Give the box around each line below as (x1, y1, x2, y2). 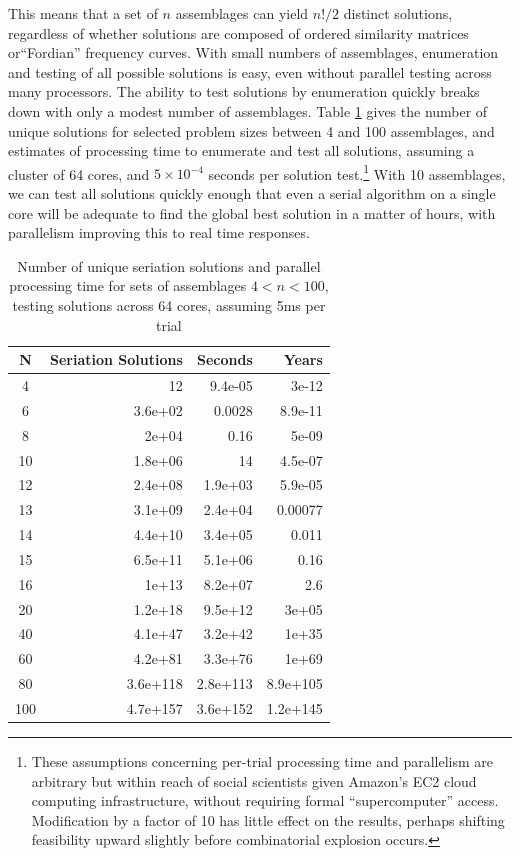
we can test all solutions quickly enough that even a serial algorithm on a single (8, 183, 496, 203)
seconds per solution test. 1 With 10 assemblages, (208, 160, 506, 184)
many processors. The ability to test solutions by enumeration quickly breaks (8, 81, 480, 102)
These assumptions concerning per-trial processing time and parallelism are (31, 751, 493, 772)
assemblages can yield (175, 3, 309, 23)
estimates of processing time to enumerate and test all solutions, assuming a (8, 140, 475, 161)
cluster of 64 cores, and (8, 163, 150, 184)
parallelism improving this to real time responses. (8, 222, 310, 243)
